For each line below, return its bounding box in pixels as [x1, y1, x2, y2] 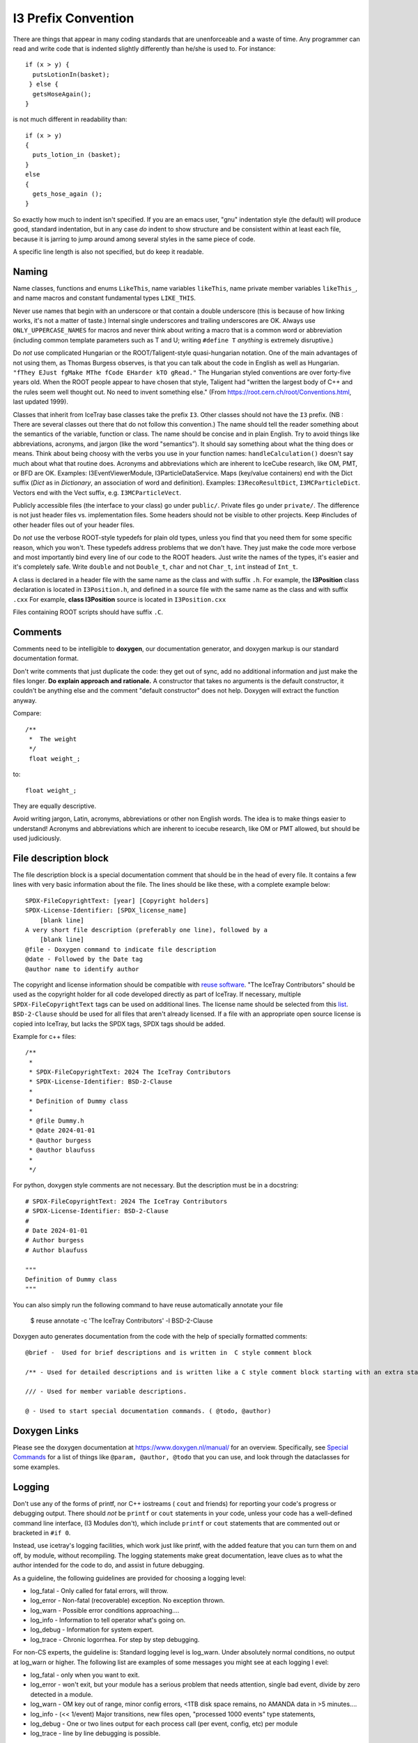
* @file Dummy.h [29, 1117, 84, 1125]
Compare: [13, 709, 42, 717]
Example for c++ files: [13, 1032, 77, 1040]
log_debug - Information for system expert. [30, 1625, 154, 1634]
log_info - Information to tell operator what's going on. [30, 1616, 186, 1624]
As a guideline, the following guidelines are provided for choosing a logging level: [13, 1574, 247, 1582]
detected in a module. [30, 1690, 93, 1698]
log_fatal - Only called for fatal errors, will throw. [30, 1586, 169, 1594]
